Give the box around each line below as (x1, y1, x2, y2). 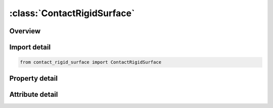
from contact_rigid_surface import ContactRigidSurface (20, 60, 162, 65)
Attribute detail (9, 90, 58, 98)
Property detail (9, 74, 58, 83)
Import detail (9, 43, 51, 51)
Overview (9, 27, 41, 35)
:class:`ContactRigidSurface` (9, 8, 135, 19)
